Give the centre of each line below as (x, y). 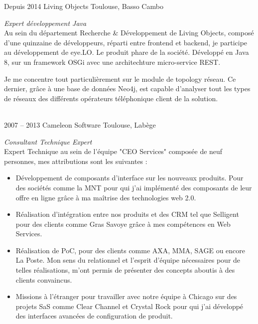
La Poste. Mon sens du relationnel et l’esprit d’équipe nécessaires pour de (128, 260)
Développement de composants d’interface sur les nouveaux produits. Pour (129, 178)
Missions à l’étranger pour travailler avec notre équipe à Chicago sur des (126, 296)
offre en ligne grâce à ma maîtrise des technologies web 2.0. (106, 197)
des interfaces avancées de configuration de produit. (94, 316)
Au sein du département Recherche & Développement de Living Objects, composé (129, 33)
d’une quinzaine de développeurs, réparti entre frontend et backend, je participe (126, 42)
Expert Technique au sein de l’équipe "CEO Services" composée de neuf (113, 151)
